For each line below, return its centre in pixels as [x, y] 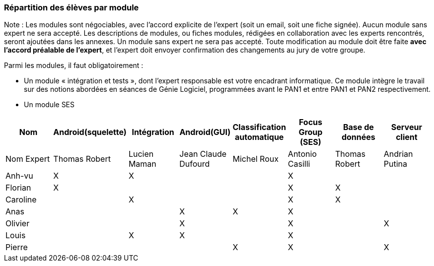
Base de [358, 127]
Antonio [302, 154]
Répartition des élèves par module [72, 7]
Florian [18, 188]
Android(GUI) [205, 132]
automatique [259, 137]
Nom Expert [28, 159]
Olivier [18, 224]
